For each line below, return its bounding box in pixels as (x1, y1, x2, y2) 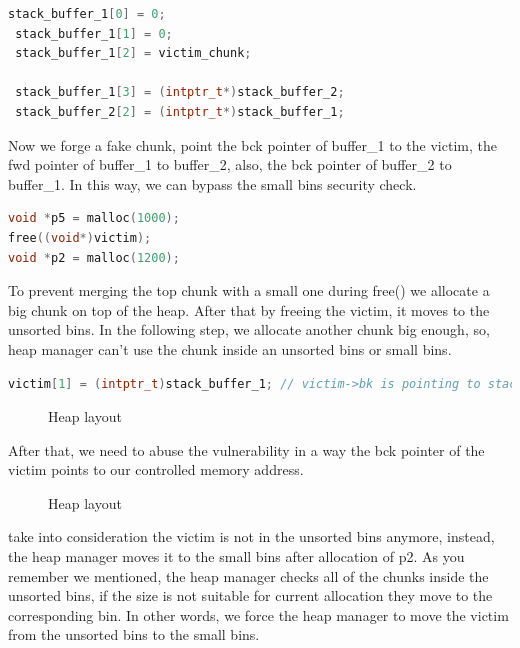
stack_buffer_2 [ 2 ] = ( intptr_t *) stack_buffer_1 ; (15, 104, 345, 119)
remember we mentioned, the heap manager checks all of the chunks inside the (8, 565, 489, 586)
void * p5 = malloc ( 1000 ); (8, 211, 180, 226)
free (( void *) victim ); (8, 230, 152, 245)
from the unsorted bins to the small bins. (8, 624, 260, 645)
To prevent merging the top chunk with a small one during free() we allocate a (8, 280, 490, 301)
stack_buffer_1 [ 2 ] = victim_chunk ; (15, 46, 252, 61)
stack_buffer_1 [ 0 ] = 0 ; (8, 7, 166, 21)
